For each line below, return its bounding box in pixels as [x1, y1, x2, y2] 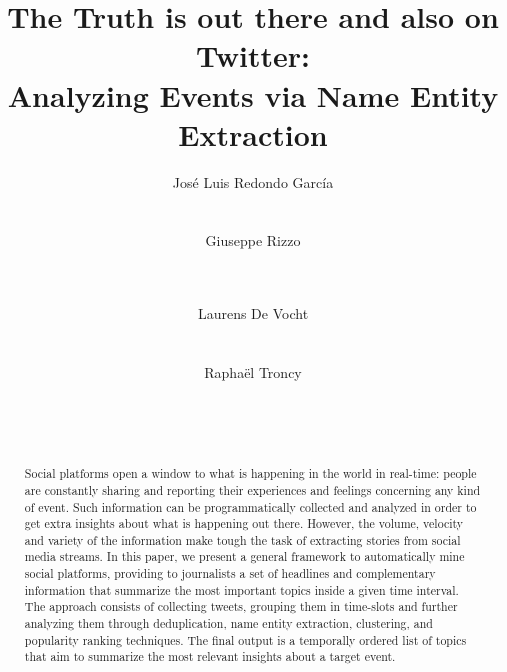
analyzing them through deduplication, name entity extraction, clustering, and [24, 615, 433, 632]
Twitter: [196, 35, 310, 76]
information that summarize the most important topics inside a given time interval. [24, 581, 459, 598]
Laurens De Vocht [197, 303, 309, 324]
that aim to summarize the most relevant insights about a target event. [24, 648, 396, 665]
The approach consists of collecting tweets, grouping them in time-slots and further [24, 598, 458, 615]
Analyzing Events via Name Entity [7, 74, 499, 115]
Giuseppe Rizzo [205, 230, 301, 251]
